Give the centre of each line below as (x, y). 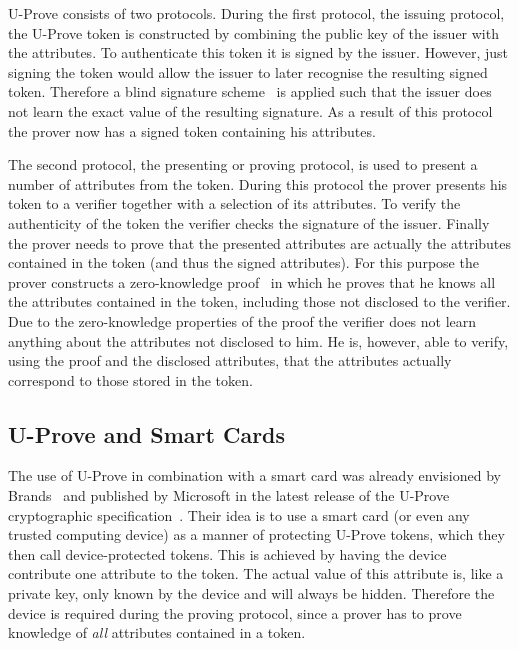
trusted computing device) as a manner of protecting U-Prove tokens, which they (256, 534)
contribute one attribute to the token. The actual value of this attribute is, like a (256, 573)
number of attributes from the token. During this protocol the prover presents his (258, 183)
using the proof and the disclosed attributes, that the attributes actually (230, 360)
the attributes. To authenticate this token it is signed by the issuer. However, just (258, 52)
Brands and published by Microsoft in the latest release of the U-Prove (229, 495)
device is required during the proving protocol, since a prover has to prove (235, 612)
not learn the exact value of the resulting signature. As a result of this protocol (250, 110)
